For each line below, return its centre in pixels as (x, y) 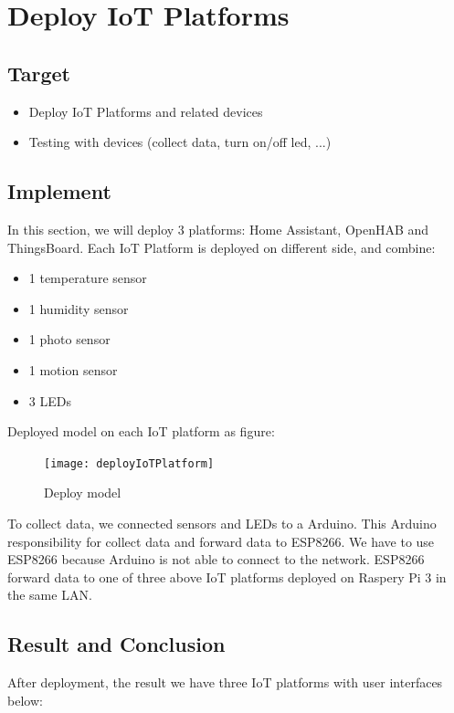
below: (25, 700)
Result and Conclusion (116, 644)
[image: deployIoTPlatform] (129, 463)
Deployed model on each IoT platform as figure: (141, 431)
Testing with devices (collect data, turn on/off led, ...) (180, 142)
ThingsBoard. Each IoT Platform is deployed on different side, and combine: (222, 247)
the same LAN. (50, 595)
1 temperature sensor (88, 278)
